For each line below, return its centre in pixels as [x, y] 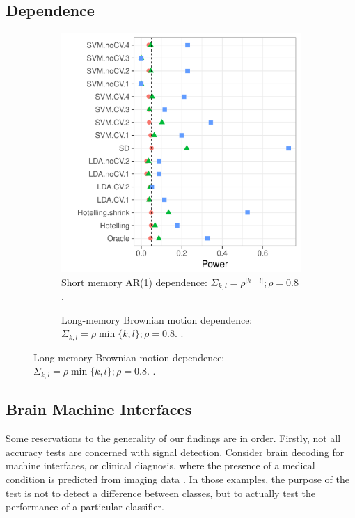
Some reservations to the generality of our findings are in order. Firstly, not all [173, 438]
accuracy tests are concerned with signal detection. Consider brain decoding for [175, 452]
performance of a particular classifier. [85, 507]
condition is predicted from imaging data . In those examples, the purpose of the [177, 479]
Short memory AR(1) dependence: [134, 282]
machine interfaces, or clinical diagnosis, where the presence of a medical [160, 465]
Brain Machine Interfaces [99, 409]
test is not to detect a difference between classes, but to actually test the [160, 493]
